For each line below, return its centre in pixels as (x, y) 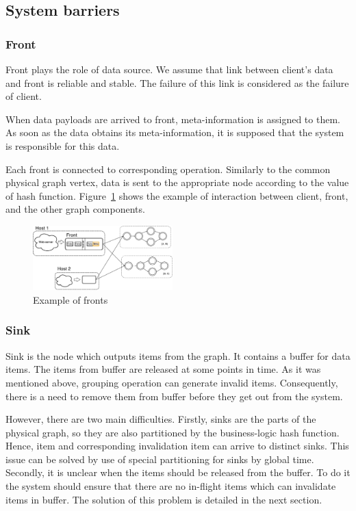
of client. (24, 96)
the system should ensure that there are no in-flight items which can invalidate (171, 486)
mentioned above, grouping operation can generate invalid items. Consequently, (172, 382)
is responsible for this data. (63, 145)
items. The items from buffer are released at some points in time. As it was (163, 369)
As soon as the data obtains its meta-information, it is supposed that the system (175, 132)
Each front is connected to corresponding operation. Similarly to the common (168, 169)
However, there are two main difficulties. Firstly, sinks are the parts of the (161, 419)
